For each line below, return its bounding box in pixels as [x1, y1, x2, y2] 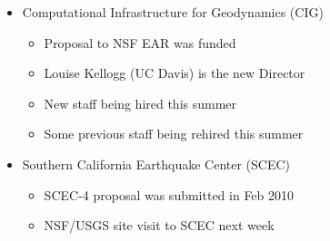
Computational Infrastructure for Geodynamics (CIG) [22, 3, 324, 21]
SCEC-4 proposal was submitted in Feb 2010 [44, 185, 295, 204]
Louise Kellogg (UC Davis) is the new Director [44, 63, 305, 82]
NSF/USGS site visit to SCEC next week [44, 216, 275, 235]
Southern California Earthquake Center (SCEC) [22, 154, 291, 173]
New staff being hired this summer [44, 93, 237, 112]
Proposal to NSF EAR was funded [44, 33, 236, 52]
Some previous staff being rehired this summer [44, 124, 304, 143]
